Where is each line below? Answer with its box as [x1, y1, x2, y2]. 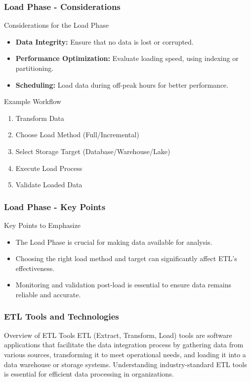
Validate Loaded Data [15, 179, 83, 190]
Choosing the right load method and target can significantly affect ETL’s [15, 253, 237, 264]
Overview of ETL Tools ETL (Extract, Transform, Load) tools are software [4, 329, 232, 340]
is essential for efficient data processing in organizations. [4, 369, 174, 379]
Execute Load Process [15, 163, 83, 173]
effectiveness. [15, 263, 55, 273]
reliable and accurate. [15, 289, 81, 299]
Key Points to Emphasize [4, 219, 81, 230]
